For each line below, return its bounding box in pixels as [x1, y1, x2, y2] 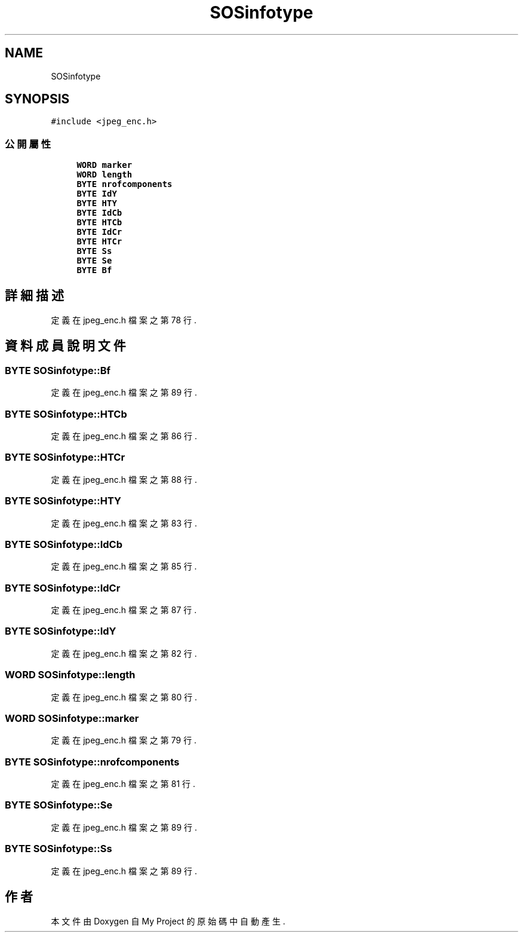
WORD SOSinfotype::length [5, 669, 136, 681]
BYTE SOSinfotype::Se [5, 799, 113, 812]
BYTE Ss [76, 246, 112, 256]
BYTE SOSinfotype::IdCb [5, 538, 122, 550]
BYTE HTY [76, 198, 117, 209]
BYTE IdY [76, 189, 117, 199]
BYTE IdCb [76, 208, 122, 218]
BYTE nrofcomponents [76, 179, 173, 189]
